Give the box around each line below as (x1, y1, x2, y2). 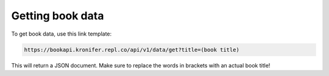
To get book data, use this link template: (11, 30, 112, 37)
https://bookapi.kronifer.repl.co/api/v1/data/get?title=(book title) (24, 46, 240, 53)
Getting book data (11, 9, 104, 22)
